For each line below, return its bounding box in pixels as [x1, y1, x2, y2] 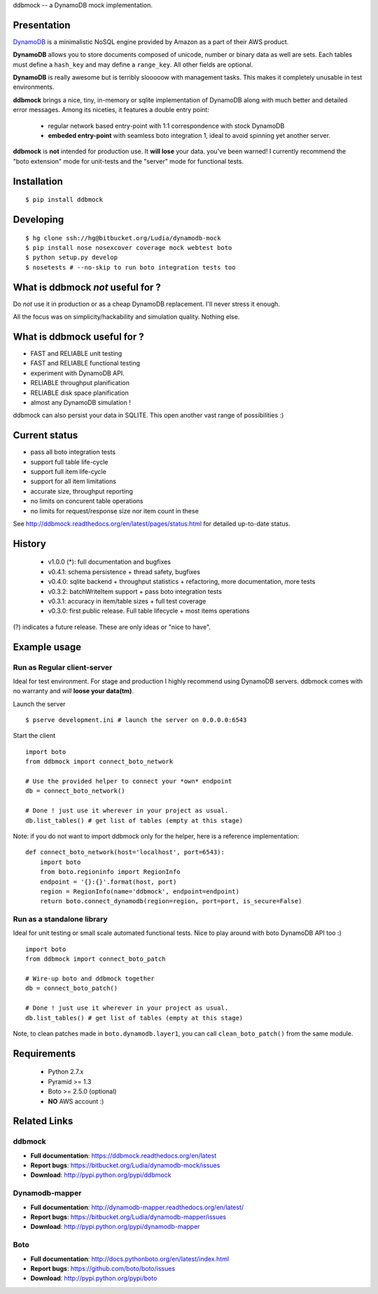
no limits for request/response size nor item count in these [30, 506, 199, 515]
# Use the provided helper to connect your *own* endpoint [25, 777, 232, 786]
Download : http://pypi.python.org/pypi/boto [30, 1274, 157, 1283]
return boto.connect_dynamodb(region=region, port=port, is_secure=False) [39, 897, 302, 905]
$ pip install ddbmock [25, 196, 104, 204]
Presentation [13, 19, 71, 31]
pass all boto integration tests [30, 448, 115, 457]
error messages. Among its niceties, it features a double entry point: [13, 106, 209, 114]
